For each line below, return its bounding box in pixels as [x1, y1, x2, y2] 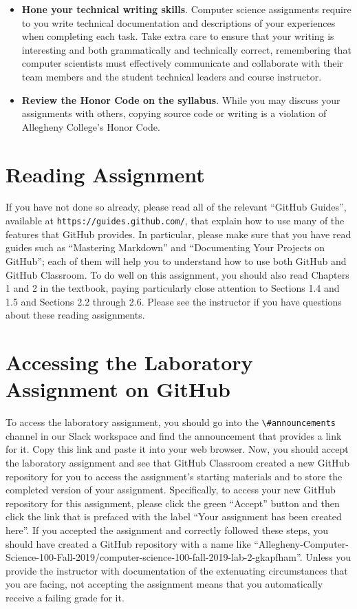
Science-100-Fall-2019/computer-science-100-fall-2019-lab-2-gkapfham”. [6, 550, 303, 564]
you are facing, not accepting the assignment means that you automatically [6, 577, 323, 591]
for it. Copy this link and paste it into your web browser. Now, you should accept [6, 442, 349, 456]
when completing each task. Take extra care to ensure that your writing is [21, 29, 334, 43]
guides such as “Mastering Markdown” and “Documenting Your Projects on [6, 240, 325, 255]
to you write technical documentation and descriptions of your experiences [21, 15, 336, 30]
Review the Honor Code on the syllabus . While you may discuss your [21, 92, 340, 107]
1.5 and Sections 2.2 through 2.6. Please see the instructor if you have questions [6, 294, 342, 308]
